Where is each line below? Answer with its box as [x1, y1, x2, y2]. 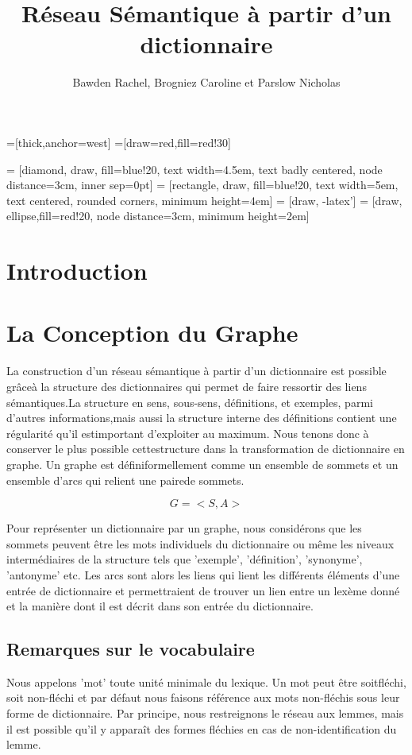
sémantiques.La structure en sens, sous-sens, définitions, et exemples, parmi [6, 393, 373, 410]
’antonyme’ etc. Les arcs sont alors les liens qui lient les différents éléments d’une [6, 566, 400, 583]
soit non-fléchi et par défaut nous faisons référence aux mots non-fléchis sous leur [6, 689, 400, 706]
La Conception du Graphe [6, 316, 298, 349]
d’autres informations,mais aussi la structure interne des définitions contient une [6, 409, 397, 426]
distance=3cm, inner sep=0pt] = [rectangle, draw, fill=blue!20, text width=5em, [6, 176, 399, 193]
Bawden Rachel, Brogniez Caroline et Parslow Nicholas [72, 74, 341, 91]
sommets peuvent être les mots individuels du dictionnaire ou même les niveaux [6, 535, 395, 552]
